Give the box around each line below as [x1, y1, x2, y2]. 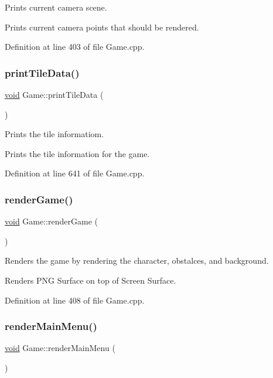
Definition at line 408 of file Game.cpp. [5, 294, 145, 306]
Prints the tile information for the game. [5, 147, 150, 159]
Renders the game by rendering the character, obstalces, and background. [5, 254, 269, 267]
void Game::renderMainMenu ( [5, 342, 115, 354]
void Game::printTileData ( [5, 88, 104, 100]
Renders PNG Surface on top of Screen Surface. [5, 274, 176, 286]
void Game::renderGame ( [5, 215, 98, 227]
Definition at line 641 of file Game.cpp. [5, 167, 145, 179]
